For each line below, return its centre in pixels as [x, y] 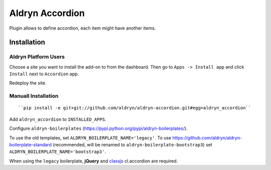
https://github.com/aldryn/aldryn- [207, 137]
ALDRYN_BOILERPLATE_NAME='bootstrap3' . [58, 152]
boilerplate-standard [31, 145]
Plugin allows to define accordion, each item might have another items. [83, 28]
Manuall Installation [34, 96]
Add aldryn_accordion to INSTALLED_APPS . [58, 119]
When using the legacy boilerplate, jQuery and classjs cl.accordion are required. [94, 161]
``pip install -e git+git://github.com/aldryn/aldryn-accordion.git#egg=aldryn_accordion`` [134, 108]
